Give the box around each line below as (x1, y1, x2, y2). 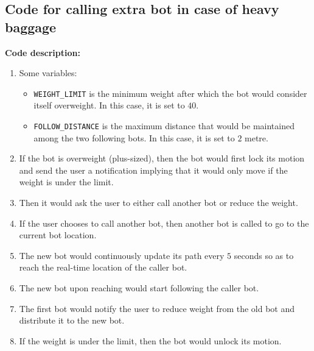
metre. (245, 131, 268, 144)
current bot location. (19, 229, 97, 241)
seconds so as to (234, 249, 294, 261)
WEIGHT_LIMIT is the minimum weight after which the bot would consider (33, 87, 307, 99)
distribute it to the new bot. (19, 314, 125, 327)
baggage (5, 17, 57, 36)
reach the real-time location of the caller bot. (19, 261, 187, 274)
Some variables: (19, 66, 77, 79)
